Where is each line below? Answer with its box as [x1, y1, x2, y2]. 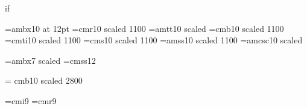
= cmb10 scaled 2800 [5, 74, 83, 87]
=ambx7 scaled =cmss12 [5, 54, 96, 66]
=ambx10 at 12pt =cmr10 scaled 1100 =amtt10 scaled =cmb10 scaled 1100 [5, 22, 284, 34]
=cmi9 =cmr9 [5, 94, 57, 107]
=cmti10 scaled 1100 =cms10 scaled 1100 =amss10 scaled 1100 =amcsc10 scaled [5, 34, 303, 46]
